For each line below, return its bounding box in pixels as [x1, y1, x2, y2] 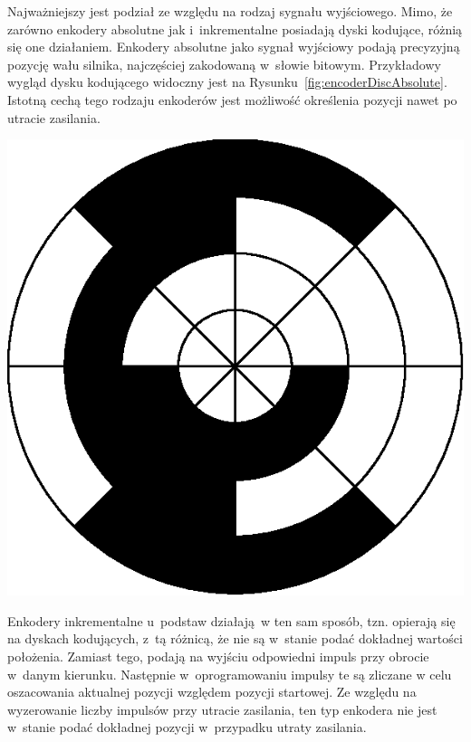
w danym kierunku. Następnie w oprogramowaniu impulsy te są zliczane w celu [7, 664, 452, 683]
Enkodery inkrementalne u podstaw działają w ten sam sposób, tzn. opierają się [7, 611, 456, 630]
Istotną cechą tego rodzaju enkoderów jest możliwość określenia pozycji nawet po [7, 90, 457, 109]
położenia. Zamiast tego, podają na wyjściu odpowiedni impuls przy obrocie [7, 646, 429, 665]
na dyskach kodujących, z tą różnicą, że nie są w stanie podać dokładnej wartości [7, 629, 463, 648]
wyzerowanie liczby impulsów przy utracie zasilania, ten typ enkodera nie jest [7, 699, 437, 718]
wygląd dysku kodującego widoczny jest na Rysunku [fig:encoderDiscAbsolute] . [7, 72, 447, 91]
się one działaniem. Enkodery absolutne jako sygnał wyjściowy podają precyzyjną [7, 37, 460, 56]
